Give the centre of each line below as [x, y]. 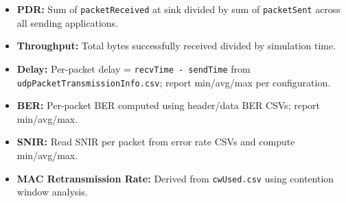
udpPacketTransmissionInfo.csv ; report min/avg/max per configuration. [174, 82]
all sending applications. [67, 22]
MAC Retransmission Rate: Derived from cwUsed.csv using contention [175, 178]
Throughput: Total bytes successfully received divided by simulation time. [176, 46]
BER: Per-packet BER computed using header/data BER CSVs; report [169, 105]
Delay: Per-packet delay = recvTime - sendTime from [134, 68]
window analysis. [52, 192]
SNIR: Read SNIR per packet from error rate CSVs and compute [156, 142]
